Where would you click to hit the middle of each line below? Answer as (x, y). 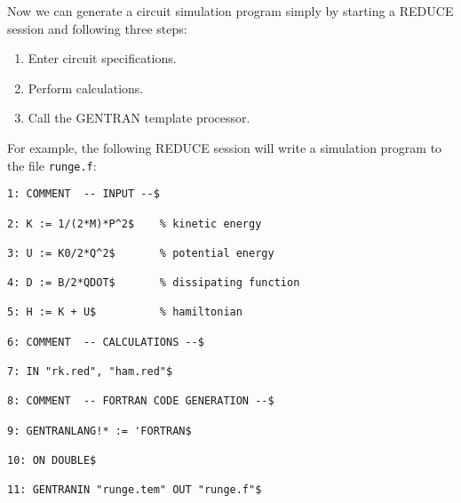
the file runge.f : (52, 165)
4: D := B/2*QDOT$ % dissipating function (154, 283)
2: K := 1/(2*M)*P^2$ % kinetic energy (135, 224)
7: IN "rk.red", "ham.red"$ (90, 372)
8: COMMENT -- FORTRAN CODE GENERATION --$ (141, 401)
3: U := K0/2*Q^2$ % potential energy (141, 253)
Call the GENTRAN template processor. (139, 118)
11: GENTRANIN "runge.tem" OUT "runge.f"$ (135, 490)
